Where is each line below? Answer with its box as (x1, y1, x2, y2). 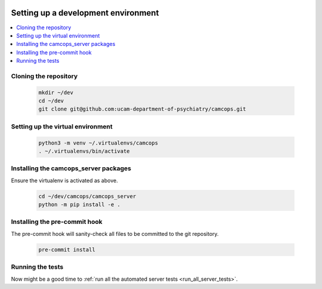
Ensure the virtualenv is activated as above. (11, 177, 119, 184)
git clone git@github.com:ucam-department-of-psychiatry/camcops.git (38, 106, 246, 113)
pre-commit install (38, 246, 95, 253)
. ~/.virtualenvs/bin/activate (38, 147, 131, 155)
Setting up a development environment (11, 8, 159, 18)
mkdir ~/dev (38, 89, 74, 96)
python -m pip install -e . (38, 201, 120, 208)
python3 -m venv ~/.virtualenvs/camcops (38, 139, 158, 146)
